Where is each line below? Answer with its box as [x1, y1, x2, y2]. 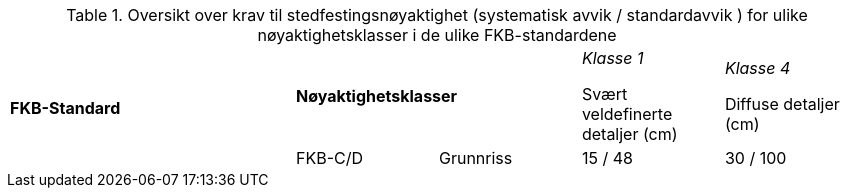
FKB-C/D [295, 148, 363, 168]
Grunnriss [438, 148, 513, 168]
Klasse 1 [581, 48, 644, 68]
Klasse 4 [724, 58, 791, 78]
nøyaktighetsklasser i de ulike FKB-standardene [257, 25, 617, 45]
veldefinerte [581, 104, 673, 124]
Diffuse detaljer [724, 94, 840, 114]
